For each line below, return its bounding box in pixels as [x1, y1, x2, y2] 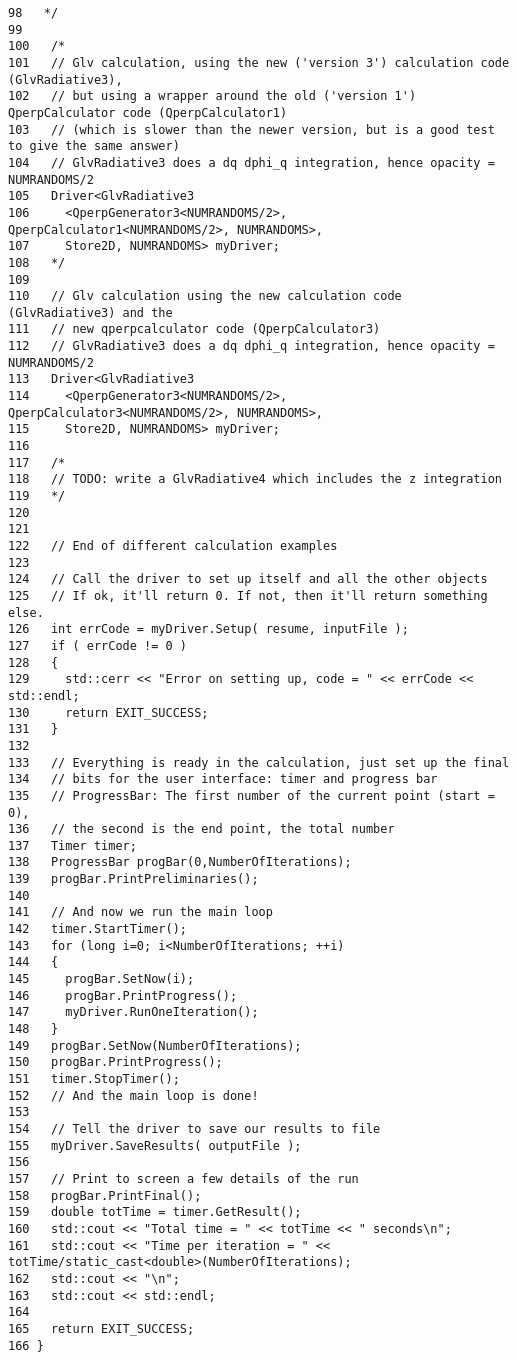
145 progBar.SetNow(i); [8, 972, 195, 987]
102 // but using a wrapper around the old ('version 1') [8, 89, 417, 104]
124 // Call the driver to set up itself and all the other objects [8, 572, 488, 587]
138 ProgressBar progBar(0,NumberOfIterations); [8, 855, 352, 870]
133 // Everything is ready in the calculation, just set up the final [8, 755, 510, 770]
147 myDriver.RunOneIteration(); [8, 1005, 259, 1020]
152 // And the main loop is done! [8, 1088, 259, 1103]
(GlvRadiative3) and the [8, 305, 173, 320]
